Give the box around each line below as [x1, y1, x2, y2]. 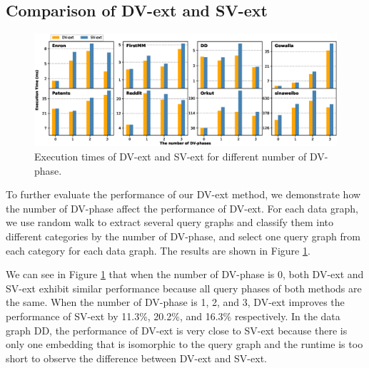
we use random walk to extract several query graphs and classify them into [6, 215, 334, 230]
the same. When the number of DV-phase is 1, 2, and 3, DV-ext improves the [6, 295, 345, 310]
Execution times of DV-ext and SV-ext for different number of [34, 148, 307, 163]
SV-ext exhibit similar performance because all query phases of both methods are [6, 280, 362, 295]
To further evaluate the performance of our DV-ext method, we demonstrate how [6, 187, 361, 202]
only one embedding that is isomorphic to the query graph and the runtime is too [6, 337, 363, 352]
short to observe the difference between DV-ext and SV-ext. [6, 350, 267, 365]
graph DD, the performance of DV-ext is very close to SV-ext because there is [6, 322, 348, 337]
